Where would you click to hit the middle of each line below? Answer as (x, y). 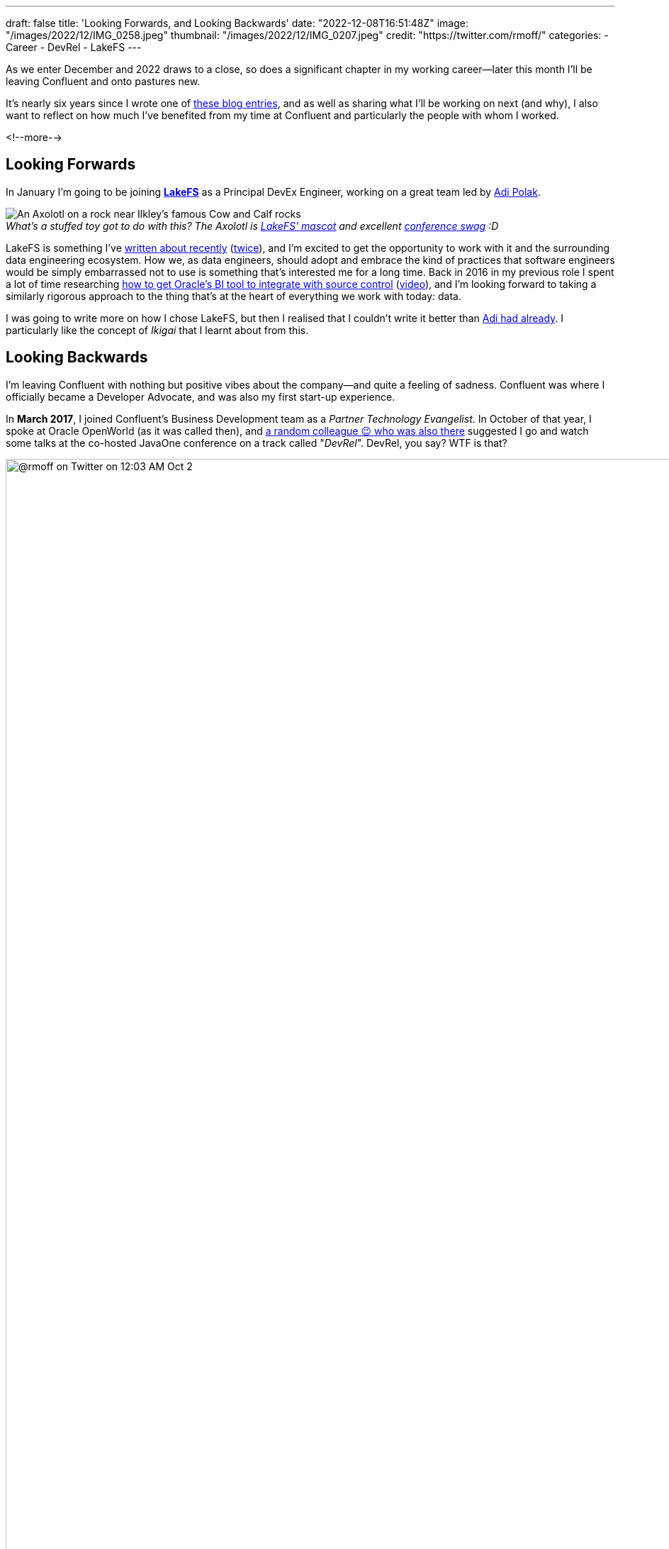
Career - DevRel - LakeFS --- (74, 47)
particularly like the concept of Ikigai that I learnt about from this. (157, 330)
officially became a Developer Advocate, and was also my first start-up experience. (201, 396)
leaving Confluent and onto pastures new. (103, 81)
